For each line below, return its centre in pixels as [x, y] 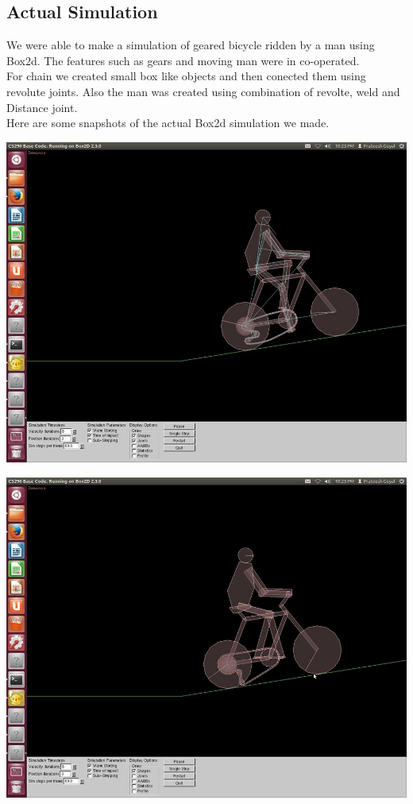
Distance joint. [42, 107]
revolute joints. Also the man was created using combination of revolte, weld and [203, 91]
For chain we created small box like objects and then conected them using [186, 76]
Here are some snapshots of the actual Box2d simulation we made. [168, 123]
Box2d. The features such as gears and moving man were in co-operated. [183, 60]
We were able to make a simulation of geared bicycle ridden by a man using [191, 45]
